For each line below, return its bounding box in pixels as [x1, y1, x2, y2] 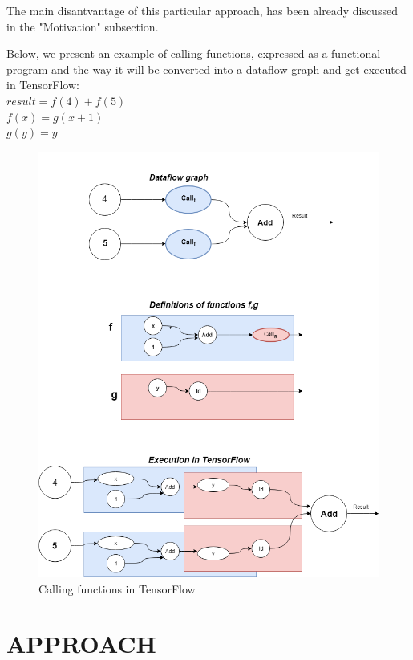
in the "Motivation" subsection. [6, 18, 159, 35]
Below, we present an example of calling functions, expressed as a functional [6, 45, 381, 62]
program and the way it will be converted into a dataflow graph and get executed [6, 60, 407, 77]
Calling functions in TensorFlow [38, 580, 196, 597]
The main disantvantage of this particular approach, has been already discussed [6, 2, 398, 18]
